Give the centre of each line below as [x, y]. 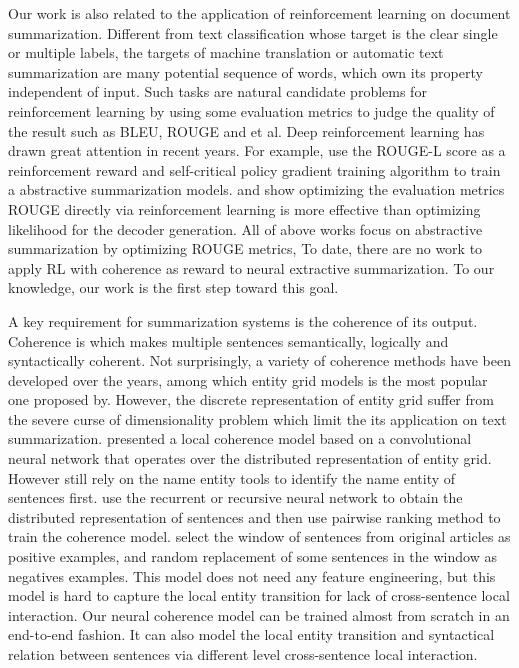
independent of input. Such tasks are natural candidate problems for [217, 91]
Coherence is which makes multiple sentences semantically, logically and [228, 340]
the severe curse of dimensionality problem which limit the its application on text [257, 418]
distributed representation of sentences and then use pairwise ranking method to [254, 516]
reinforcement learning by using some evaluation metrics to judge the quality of [251, 110]
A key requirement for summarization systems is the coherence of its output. [243, 320]
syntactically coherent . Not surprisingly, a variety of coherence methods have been [259, 360]
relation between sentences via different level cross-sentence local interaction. [243, 654]
